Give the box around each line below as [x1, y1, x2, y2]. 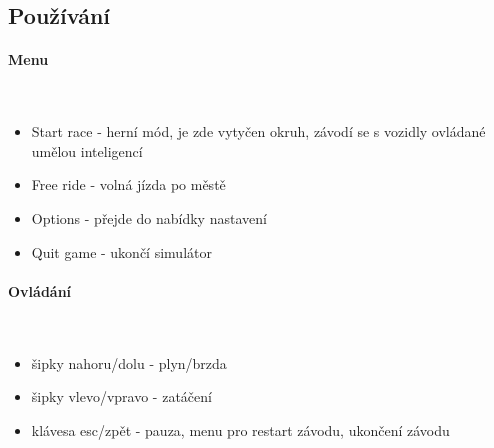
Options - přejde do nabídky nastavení [31, 207, 267, 228]
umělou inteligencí [31, 140, 143, 161]
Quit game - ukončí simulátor [31, 241, 212, 262]
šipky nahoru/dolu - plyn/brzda [31, 352, 227, 373]
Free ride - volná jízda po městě [31, 174, 226, 195]
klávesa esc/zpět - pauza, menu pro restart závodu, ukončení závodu [31, 419, 450, 440]
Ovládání [8, 280, 72, 301]
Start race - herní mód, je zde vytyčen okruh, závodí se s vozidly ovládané [31, 121, 486, 142]
